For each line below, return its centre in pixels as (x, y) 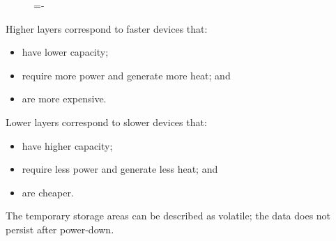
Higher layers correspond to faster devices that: (107, 28)
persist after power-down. (60, 229)
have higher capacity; (67, 145)
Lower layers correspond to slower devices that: (106, 122)
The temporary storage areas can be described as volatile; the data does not (168, 216)
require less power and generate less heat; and (120, 169)
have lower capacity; (65, 52)
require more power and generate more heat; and (126, 75)
